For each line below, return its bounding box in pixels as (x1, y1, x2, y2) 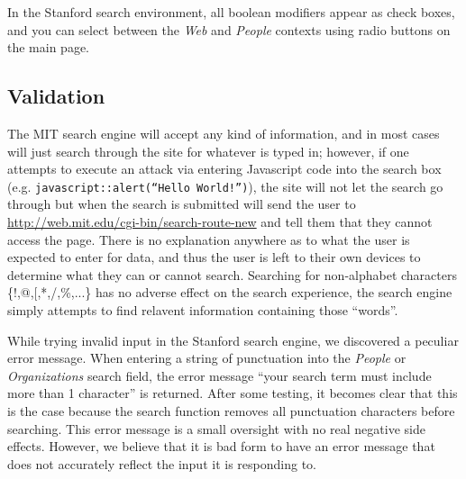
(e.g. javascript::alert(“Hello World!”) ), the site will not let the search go (7, 176, 443, 195)
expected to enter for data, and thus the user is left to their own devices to (7, 248, 421, 267)
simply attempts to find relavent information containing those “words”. (7, 300, 398, 319)
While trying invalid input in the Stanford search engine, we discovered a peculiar (7, 330, 459, 349)
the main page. (7, 38, 89, 57)
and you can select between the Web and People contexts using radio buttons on (7, 20, 451, 39)
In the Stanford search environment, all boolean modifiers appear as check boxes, (7, 3, 455, 21)
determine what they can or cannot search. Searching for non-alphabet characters (7, 265, 457, 284)
